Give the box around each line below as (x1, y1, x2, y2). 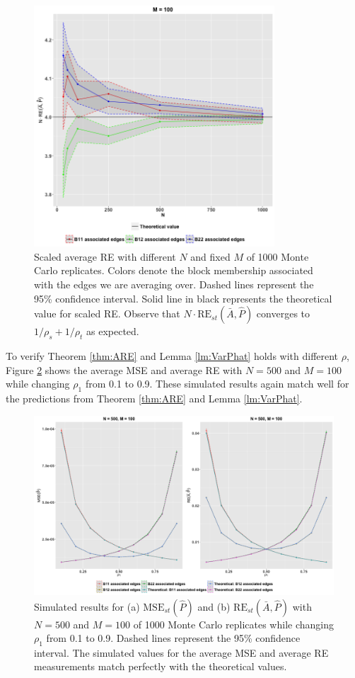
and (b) (197, 599, 231, 614)
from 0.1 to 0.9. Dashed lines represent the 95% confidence (46, 631, 301, 645)
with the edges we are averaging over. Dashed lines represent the (34, 276, 314, 291)
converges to (256, 306, 310, 321)
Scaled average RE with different (34, 249, 176, 264)
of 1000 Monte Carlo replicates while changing (133, 616, 334, 631)
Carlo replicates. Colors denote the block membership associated (34, 263, 313, 278)
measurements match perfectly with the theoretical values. (34, 659, 287, 674)
